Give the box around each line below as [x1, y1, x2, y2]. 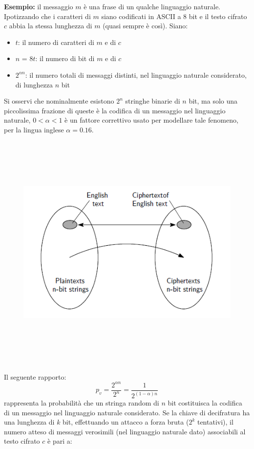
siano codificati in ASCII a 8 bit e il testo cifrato [101, 11, 247, 21]
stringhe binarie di [125, 96, 180, 106]
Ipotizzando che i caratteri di [4, 11, 91, 21]
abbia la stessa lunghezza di [9, 21, 92, 31]
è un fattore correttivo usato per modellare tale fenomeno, [64, 115, 238, 125]
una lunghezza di [4, 417, 55, 427]
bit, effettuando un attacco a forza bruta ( [63, 417, 189, 427]
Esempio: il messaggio [4, 1, 73, 11]
